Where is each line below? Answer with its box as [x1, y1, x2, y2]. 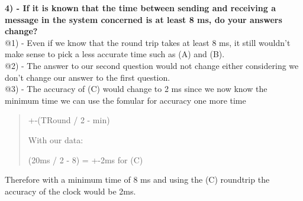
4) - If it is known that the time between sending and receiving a [5, 2, 276, 14]
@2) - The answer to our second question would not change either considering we [5, 59, 299, 71]
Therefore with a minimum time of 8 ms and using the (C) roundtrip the [5, 173, 270, 186]
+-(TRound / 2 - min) [28, 114, 110, 126]
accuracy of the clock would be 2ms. [5, 184, 136, 197]
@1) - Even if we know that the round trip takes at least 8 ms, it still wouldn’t [5, 36, 291, 48]
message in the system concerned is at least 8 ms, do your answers [5, 13, 282, 25]
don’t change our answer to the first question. [5, 71, 170, 83]
